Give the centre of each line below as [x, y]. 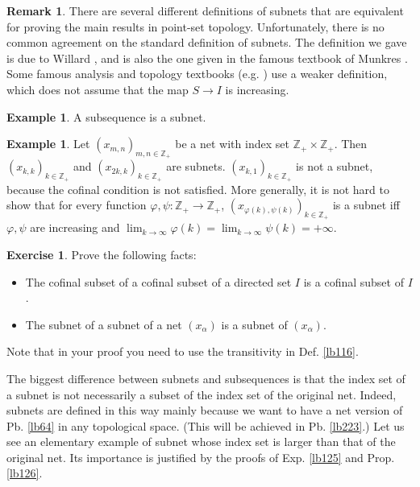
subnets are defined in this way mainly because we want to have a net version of [205, 410]
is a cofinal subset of [353, 281]
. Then [351, 144]
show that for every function [77, 205]
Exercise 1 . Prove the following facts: [102, 254]
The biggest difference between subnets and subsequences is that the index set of [206, 378]
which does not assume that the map [98, 89]
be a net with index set [232, 144]
